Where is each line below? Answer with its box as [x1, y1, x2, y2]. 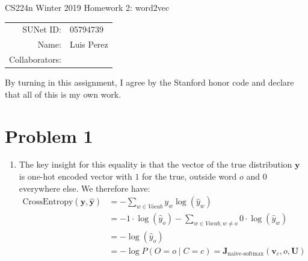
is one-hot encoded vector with [19, 170, 132, 183]
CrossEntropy [22, 198, 73, 207]
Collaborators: [9, 53, 61, 66]
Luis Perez [69, 38, 108, 51]
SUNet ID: [22, 23, 61, 36]
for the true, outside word [142, 170, 237, 183]
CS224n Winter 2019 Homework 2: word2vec [5, 1, 170, 13]
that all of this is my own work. [5, 87, 122, 100]
